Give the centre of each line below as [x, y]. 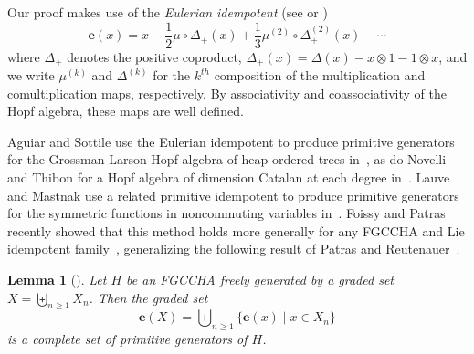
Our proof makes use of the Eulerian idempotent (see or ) [168, 12]
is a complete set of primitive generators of [127, 339]
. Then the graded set [148, 297]
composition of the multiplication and [320, 75]
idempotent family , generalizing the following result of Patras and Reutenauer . [234, 249]
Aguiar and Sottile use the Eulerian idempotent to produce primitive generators [231, 141]
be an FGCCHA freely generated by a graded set [260, 280]
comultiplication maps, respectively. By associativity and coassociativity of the [227, 93]
